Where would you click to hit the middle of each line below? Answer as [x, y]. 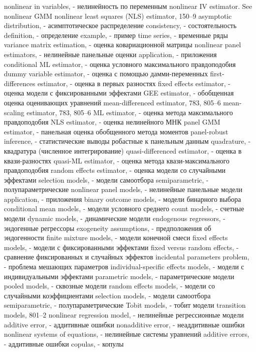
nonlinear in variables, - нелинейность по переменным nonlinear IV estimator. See [128, 6]
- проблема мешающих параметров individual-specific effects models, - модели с [124, 267]
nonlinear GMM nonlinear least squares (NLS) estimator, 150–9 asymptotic [118, 16]
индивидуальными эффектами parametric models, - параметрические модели [119, 276]
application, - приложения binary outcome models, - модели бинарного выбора [123, 199]
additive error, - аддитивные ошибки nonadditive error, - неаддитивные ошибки [124, 324]
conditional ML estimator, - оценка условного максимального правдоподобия [120, 64]
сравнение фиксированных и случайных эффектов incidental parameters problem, [127, 257]
